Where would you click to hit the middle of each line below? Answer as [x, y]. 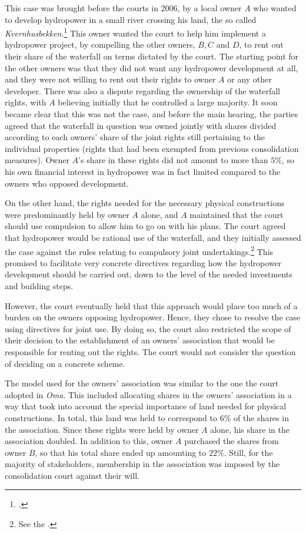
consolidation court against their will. [72, 475]
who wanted [275, 8]
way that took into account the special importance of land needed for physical [146, 406]
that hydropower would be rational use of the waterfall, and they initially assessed [153, 237]
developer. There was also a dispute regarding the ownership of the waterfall [142, 90]
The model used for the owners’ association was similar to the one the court [142, 383]
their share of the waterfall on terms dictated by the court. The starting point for [152, 56]
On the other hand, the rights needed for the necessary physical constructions [145, 203]
